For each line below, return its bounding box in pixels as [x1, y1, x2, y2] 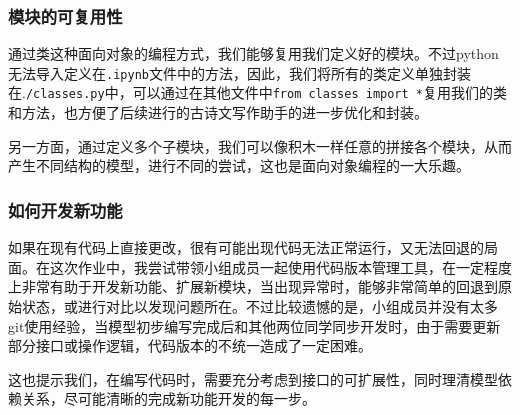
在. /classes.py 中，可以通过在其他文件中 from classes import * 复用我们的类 [8, 82, 507, 103]
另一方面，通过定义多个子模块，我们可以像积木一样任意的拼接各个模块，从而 [8, 135, 512, 156]
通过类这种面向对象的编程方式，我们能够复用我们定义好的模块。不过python [8, 43, 499, 64]
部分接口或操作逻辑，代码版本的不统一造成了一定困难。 [8, 335, 372, 356]
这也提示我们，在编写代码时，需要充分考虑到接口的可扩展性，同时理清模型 [8, 368, 498, 389]
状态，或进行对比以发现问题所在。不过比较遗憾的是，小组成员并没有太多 [21, 295, 498, 316]
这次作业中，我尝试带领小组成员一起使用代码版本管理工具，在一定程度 [49, 256, 512, 277]
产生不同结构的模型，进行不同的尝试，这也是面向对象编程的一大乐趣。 [8, 155, 470, 176]
